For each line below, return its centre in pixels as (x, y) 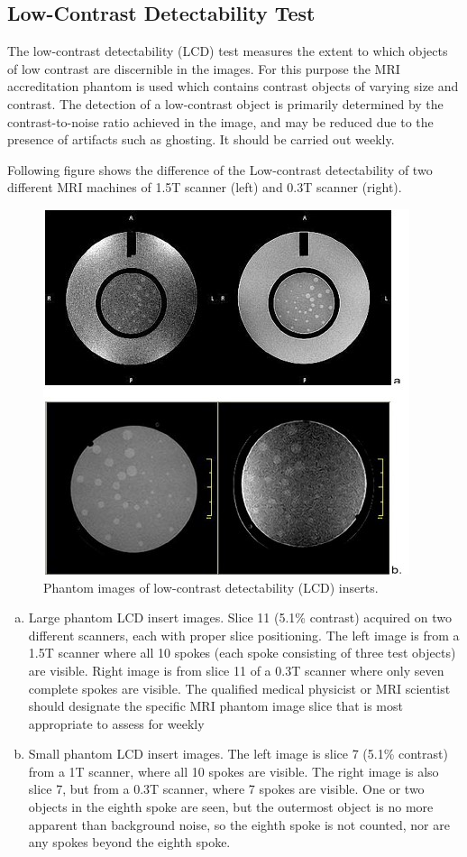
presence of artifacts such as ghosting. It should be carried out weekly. (201, 139)
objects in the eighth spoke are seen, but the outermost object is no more (231, 807)
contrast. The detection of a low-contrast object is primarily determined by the (225, 103)
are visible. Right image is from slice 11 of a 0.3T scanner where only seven (236, 670)
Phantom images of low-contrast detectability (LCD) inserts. (211, 587)
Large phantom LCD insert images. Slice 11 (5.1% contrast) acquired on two (240, 617)
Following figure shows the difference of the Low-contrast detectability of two (220, 169)
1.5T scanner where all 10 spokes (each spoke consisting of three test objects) (242, 653)
